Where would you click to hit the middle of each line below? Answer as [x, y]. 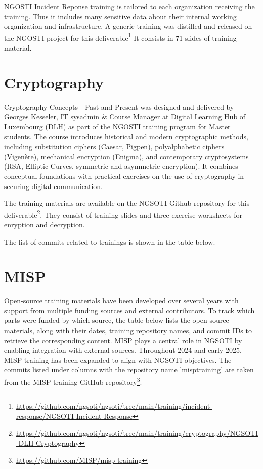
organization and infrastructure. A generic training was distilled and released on [128, 26]
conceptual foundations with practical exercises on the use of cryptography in [124, 176]
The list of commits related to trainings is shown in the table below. [110, 241]
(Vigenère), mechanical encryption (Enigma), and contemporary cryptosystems [126, 156]
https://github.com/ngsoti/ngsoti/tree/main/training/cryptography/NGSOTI [137, 433]
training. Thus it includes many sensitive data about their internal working [120, 16]
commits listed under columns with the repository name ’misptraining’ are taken [129, 370]
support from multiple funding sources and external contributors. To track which [129, 310]
